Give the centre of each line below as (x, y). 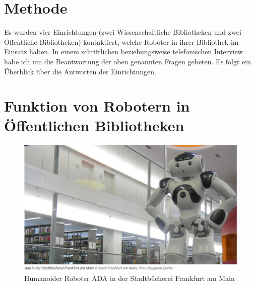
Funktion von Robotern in (97, 106)
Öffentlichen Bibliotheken (94, 125)
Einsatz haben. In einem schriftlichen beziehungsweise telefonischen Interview (123, 52)
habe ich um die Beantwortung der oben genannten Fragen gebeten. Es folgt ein (128, 61)
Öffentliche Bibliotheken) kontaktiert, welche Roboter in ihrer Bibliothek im (121, 41)
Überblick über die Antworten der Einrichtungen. (80, 71)
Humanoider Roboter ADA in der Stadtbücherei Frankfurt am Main (130, 278)
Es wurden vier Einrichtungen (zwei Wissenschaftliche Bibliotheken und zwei (123, 32)
